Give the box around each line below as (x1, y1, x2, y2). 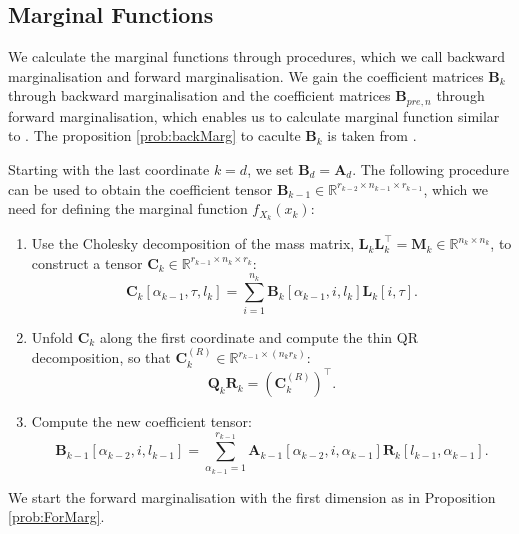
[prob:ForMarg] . (8, 506, 105, 527)
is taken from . (327, 125, 417, 146)
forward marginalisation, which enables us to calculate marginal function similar (8, 105, 500, 126)
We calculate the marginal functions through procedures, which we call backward (8, 46, 505, 67)
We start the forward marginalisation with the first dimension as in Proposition (8, 486, 496, 507)
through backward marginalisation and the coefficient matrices (8, 85, 391, 106)
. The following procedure (352, 159, 510, 180)
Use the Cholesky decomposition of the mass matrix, (31, 233, 355, 254)
